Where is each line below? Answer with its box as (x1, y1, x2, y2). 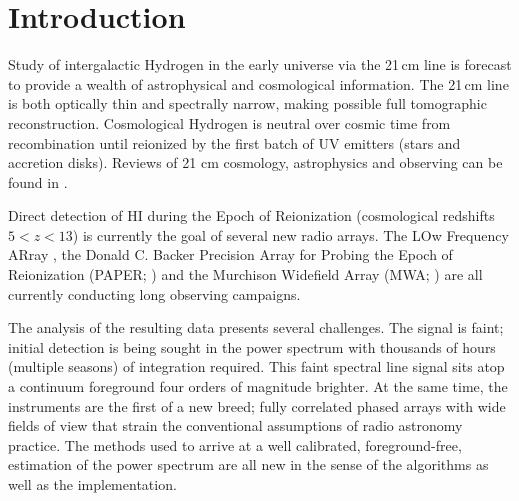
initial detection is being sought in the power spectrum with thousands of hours (8, 336, 496, 357)
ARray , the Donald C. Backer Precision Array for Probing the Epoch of (8, 244, 453, 265)
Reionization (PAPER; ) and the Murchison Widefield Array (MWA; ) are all (8, 264, 483, 285)
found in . (8, 171, 68, 192)
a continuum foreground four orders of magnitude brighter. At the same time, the (8, 376, 508, 397)
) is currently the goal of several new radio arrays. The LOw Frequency (72, 224, 509, 245)
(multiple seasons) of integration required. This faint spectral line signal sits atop (8, 356, 505, 377)
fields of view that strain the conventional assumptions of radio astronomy (8, 415, 463, 436)
